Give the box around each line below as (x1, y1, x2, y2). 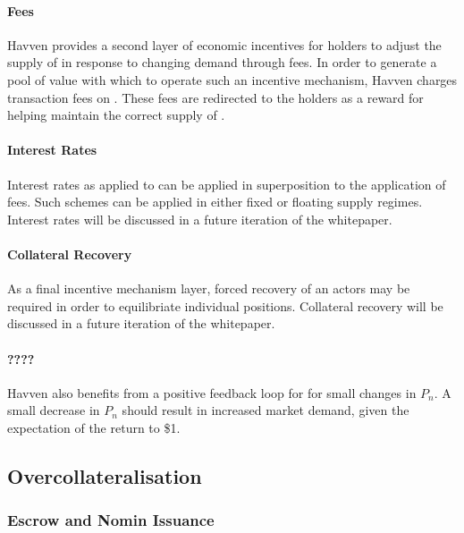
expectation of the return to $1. (7, 418, 181, 436)
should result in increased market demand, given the (122, 401, 409, 419)
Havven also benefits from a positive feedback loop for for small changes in (7, 383, 417, 402)
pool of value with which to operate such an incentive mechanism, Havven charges (7, 70, 458, 89)
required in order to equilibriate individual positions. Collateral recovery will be (7, 296, 443, 315)
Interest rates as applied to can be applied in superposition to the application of (7, 174, 446, 193)
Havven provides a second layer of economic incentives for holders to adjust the (7, 35, 442, 54)
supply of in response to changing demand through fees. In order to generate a (7, 53, 437, 72)
